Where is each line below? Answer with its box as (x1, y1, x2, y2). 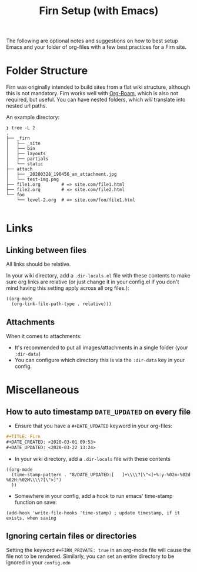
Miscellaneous (6, 383, 79, 397)
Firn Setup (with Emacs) (39, 4, 159, 18)
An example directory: (6, 113, 60, 121)
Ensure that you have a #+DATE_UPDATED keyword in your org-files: (14, 422, 172, 429)
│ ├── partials (6, 156, 49, 162)
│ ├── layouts (6, 151, 46, 157)
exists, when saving (6, 515, 57, 521)
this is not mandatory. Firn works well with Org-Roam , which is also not (6, 90, 178, 97)
